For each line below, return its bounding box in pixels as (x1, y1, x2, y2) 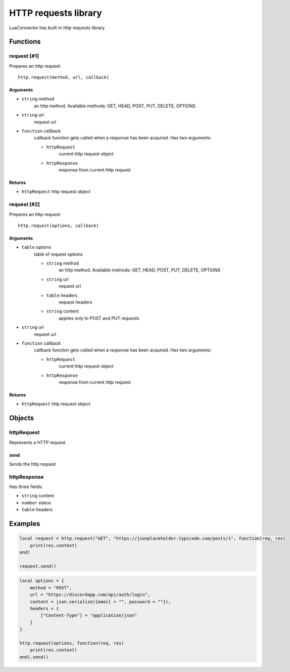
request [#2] (9, 201, 40, 208)
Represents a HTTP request (9, 439, 66, 445)
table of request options (34, 251, 83, 257)
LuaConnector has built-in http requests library (9, 25, 105, 31)
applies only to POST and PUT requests (58, 315, 140, 321)
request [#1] (9, 52, 39, 59)
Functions (9, 38, 41, 46)
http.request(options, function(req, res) (19, 640, 124, 646)
